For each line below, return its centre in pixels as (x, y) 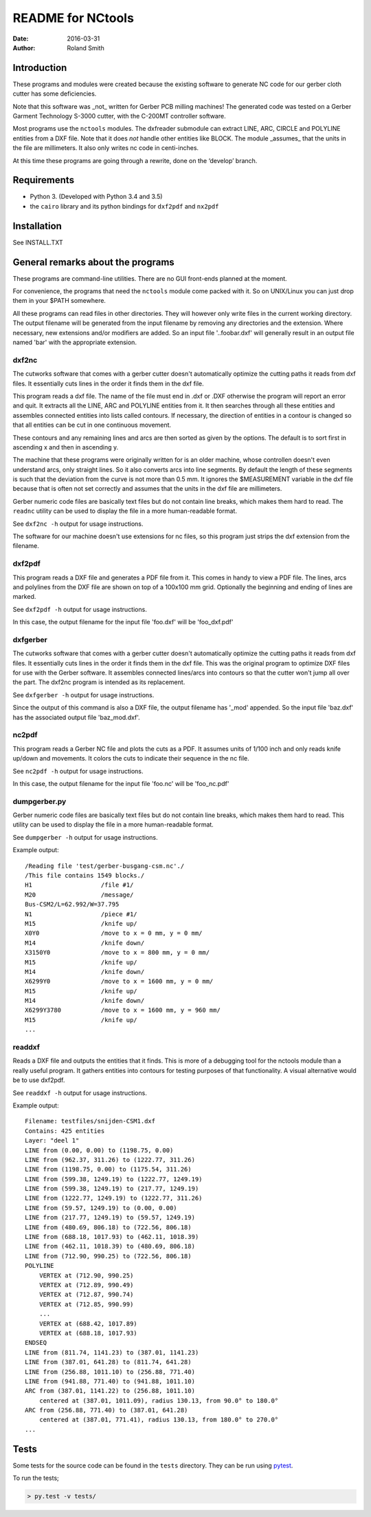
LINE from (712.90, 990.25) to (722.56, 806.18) (108, 1256)
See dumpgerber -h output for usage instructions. (85, 837)
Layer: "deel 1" (52, 1141)
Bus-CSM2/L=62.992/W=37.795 (72, 904)
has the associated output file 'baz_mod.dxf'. (76, 717)
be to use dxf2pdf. (39, 1080)
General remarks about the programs (93, 262)
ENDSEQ (36, 1343)
